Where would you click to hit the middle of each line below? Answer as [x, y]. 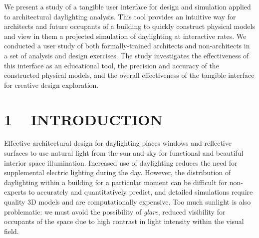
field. [11, 231]
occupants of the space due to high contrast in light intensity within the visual [124, 221]
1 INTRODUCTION [83, 119]
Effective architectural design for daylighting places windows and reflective [118, 143]
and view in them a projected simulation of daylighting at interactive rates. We [125, 36]
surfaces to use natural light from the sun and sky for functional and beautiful [124, 153]
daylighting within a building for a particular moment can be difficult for [116, 182]
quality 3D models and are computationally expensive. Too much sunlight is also [128, 202]
